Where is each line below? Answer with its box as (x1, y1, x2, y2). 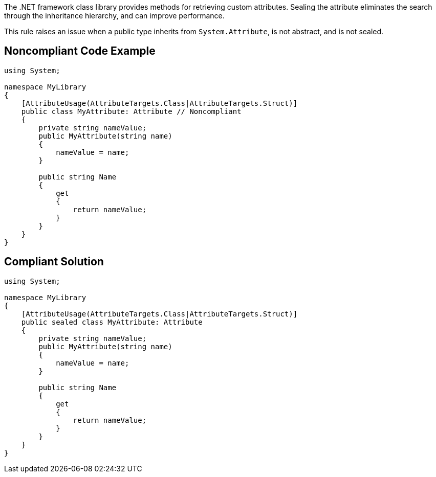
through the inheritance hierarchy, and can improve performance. (4, 11, 225, 20)
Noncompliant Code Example (4, 44, 156, 58)
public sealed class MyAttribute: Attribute (21, 317, 203, 326)
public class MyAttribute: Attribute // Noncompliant (21, 107, 242, 116)
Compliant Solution (4, 255, 104, 268)
